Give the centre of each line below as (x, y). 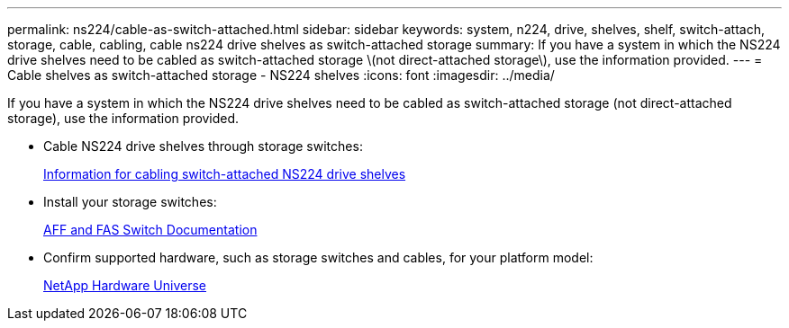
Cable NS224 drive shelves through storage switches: (203, 146)
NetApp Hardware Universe (125, 285)
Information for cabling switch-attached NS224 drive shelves (225, 174)
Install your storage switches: (130, 202)
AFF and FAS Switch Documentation (150, 230)
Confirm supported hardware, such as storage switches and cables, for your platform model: (318, 257)
